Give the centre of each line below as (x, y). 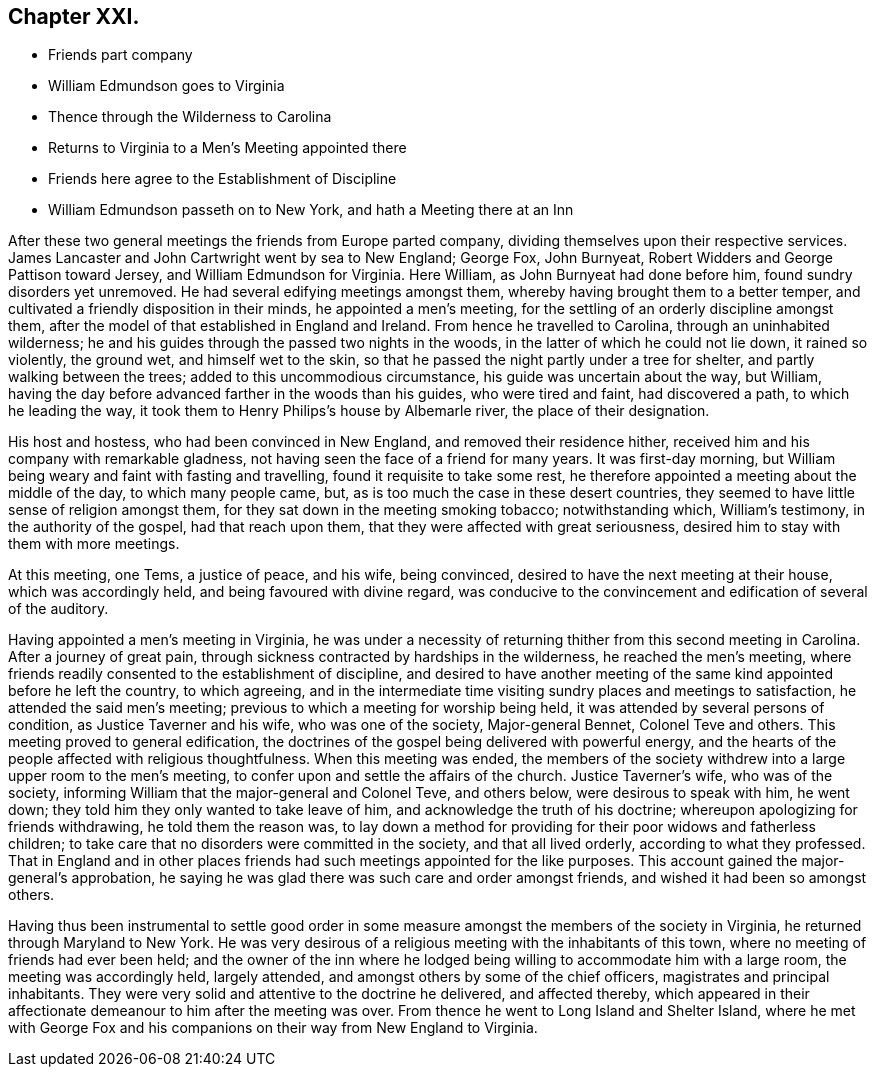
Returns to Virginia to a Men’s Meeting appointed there (227, 148)
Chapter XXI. (74, 16)
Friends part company (120, 55)
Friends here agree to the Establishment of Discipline (222, 179)
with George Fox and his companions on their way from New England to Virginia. (273, 1028)
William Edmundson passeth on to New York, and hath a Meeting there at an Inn (311, 210)
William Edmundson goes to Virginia (166, 86)
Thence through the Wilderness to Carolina (190, 117)
